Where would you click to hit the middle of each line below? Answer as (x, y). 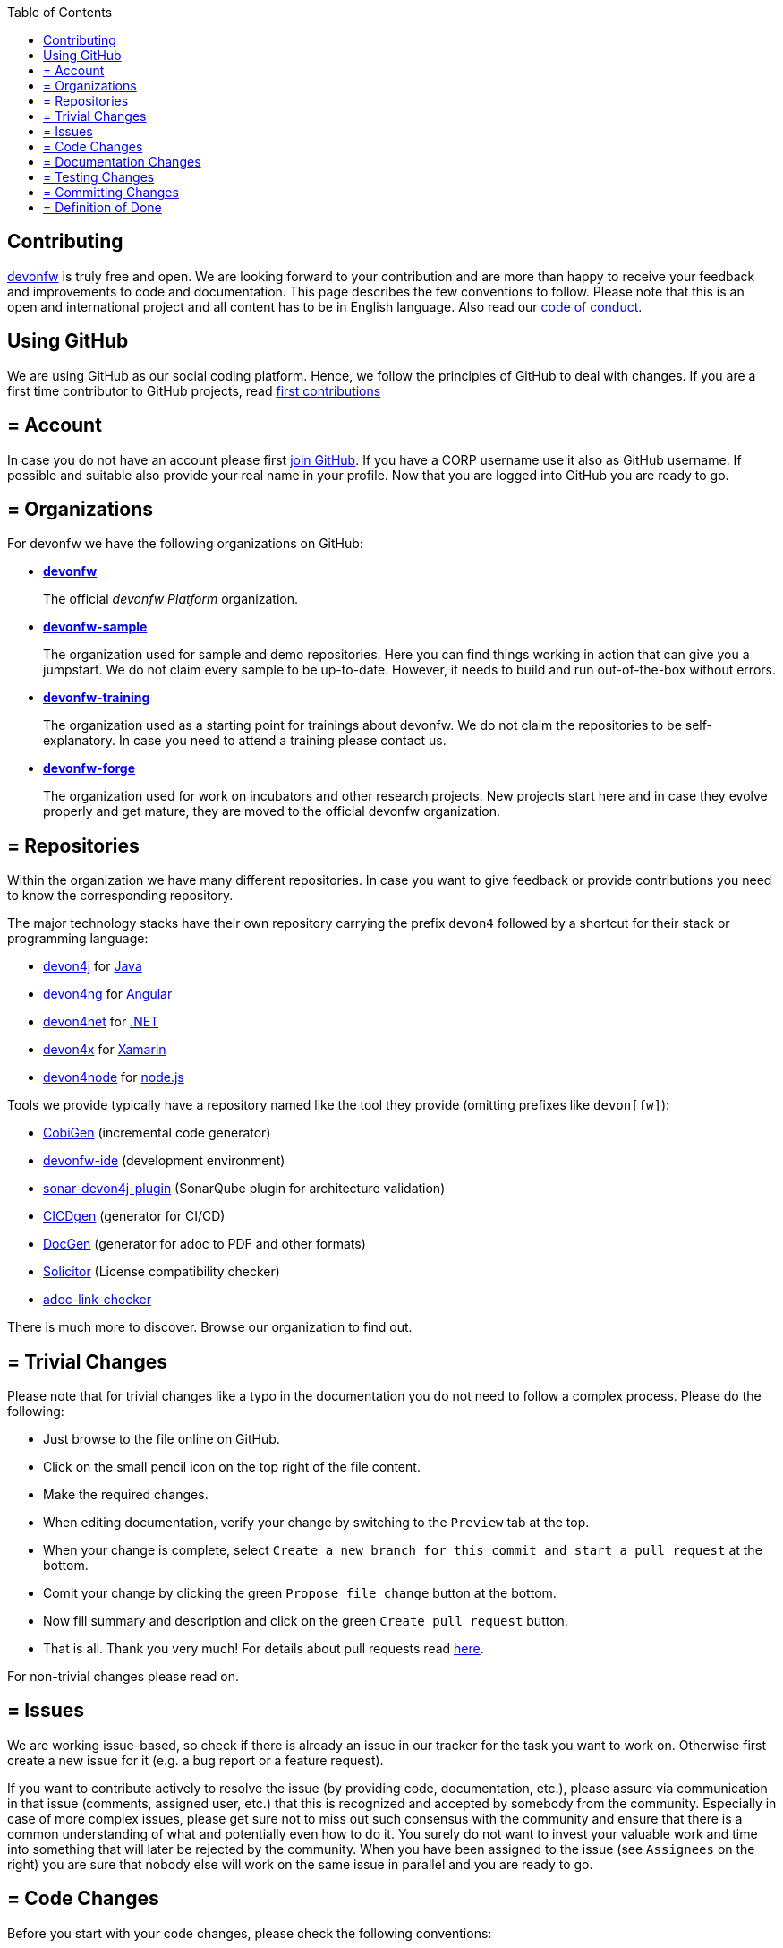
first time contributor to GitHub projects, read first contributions (194, 390)
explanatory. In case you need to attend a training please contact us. (245, 741)
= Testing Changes (99, 177)
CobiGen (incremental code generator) (157, 1133)
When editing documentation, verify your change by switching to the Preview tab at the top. (316, 1523)
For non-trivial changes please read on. (123, 1677)
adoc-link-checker (98, 1300)
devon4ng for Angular (108, 994)
